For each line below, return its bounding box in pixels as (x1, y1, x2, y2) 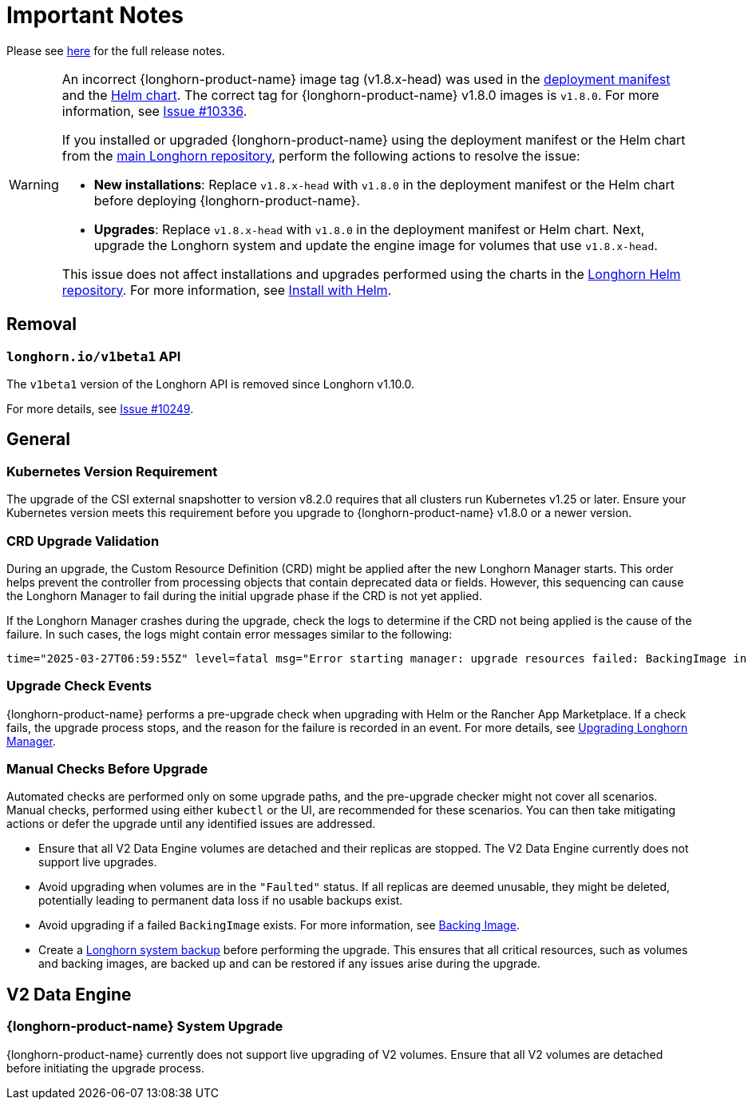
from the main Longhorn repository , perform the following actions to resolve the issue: (61, 147, 580, 164)
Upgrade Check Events (6, 678, 152, 694)
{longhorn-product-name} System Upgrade (6, 1018, 283, 1035)
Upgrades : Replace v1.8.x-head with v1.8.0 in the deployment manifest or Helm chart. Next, (93, 221, 645, 237)
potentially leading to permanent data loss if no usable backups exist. (38, 893, 403, 908)
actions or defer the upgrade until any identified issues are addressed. (6, 817, 376, 831)
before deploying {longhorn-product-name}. (93, 192, 360, 209)
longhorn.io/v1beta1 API (6, 348, 181, 364)
